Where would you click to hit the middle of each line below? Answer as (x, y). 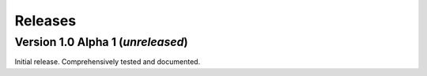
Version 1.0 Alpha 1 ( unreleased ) (102, 42)
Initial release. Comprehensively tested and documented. (108, 62)
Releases (45, 21)
